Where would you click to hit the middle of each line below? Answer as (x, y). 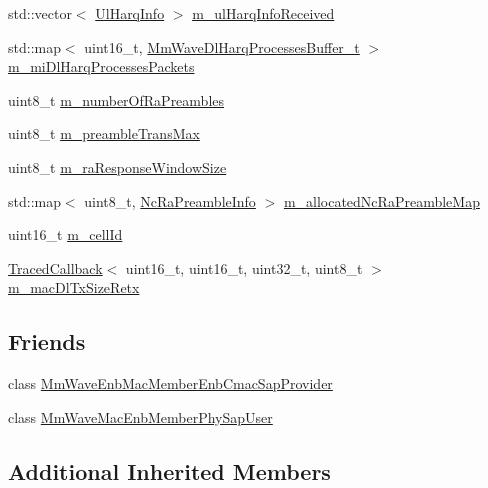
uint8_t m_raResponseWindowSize (117, 166)
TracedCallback (55, 267)
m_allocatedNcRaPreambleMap (381, 200)
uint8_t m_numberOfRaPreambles (116, 99)
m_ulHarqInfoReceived (263, 13)
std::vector (40, 13)
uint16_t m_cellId (65, 234)
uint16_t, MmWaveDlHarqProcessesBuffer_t (222, 46)
